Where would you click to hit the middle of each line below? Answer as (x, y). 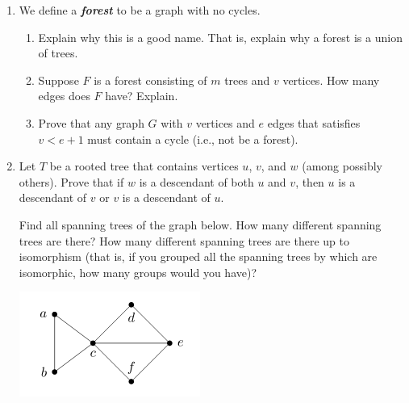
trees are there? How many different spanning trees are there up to (184, 240)
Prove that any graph (91, 122)
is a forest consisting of (150, 80)
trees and (247, 80)
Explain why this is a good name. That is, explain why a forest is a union (220, 37)
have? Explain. (142, 96)
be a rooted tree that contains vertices (144, 166)
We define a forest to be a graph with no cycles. (140, 10)
